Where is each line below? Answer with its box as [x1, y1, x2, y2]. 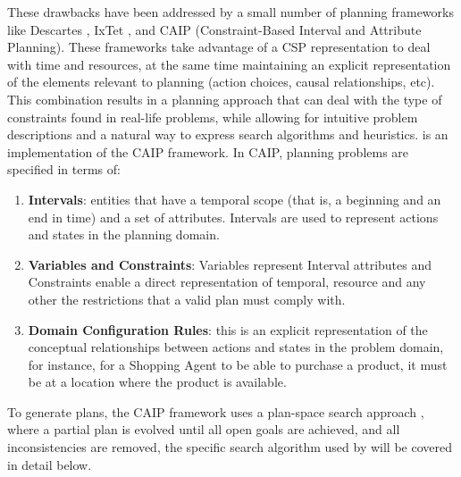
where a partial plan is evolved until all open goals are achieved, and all [7, 420, 400, 439]
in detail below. [7, 455, 92, 473]
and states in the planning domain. [28, 225, 220, 244]
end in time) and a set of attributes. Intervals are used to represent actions [28, 207, 439, 226]
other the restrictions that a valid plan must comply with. [28, 289, 346, 308]
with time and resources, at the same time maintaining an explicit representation [7, 54, 451, 73]
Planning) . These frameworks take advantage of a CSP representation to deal [7, 38, 431, 56]
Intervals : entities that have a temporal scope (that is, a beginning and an [28, 189, 441, 208]
